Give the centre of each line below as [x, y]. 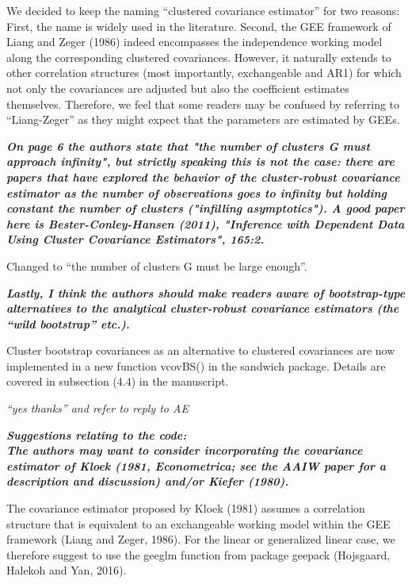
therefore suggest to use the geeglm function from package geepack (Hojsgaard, [198, 554]
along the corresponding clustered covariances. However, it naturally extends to [199, 57]
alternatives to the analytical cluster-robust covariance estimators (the [203, 308]
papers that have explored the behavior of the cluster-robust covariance [203, 177]
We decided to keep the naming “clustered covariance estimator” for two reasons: [203, 10]
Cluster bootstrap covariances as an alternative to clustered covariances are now [201, 350]
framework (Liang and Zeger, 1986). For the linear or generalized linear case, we [201, 539]
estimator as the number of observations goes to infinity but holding [197, 192]
